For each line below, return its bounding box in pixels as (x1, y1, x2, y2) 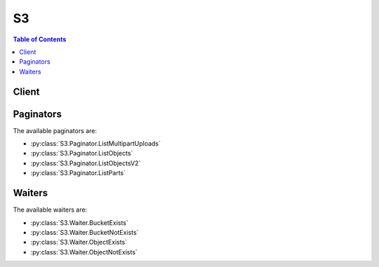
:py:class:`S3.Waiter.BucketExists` (30, 218, 129, 227)
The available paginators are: (13, 126, 98, 135)
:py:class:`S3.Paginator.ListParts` (30, 169, 126, 177)
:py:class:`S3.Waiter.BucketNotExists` (30, 228, 139, 236)
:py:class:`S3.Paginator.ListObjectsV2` (30, 158, 141, 167)
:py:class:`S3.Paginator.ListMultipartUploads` (30, 139, 161, 148)
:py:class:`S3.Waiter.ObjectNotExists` (30, 247, 138, 256)
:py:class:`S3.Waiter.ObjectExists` (30, 238, 128, 247)
